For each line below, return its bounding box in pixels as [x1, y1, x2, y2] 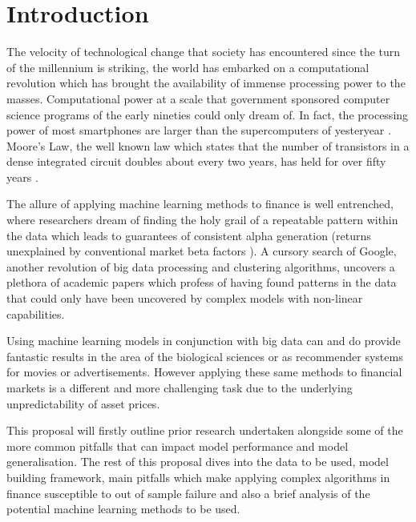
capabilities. [6, 305, 65, 322]
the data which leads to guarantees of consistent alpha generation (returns [6, 227, 371, 243]
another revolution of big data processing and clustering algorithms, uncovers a [6, 258, 395, 275]
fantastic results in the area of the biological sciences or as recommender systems [6, 347, 403, 364]
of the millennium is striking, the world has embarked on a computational [6, 58, 370, 75]
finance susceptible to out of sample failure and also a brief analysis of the [6, 484, 370, 501]
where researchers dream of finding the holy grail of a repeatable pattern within [6, 211, 398, 228]
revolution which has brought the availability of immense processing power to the [6, 74, 406, 91]
